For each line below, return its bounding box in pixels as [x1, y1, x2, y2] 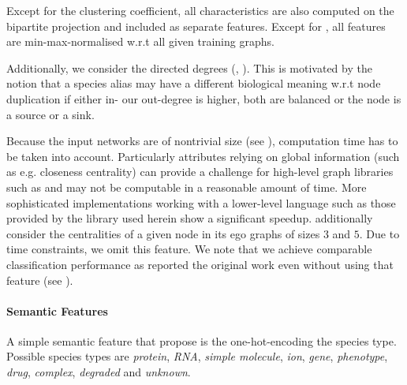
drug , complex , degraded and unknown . [6, 364, 191, 380]
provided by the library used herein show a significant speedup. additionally [6, 210, 373, 226]
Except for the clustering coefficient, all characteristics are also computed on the [6, 2, 394, 18]
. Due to [359, 225, 400, 241]
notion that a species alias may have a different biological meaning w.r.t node [6, 75, 381, 92]
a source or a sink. [6, 106, 95, 122]
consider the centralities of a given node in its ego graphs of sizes [6, 225, 320, 241]
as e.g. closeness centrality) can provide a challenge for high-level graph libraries [6, 163, 394, 180]
